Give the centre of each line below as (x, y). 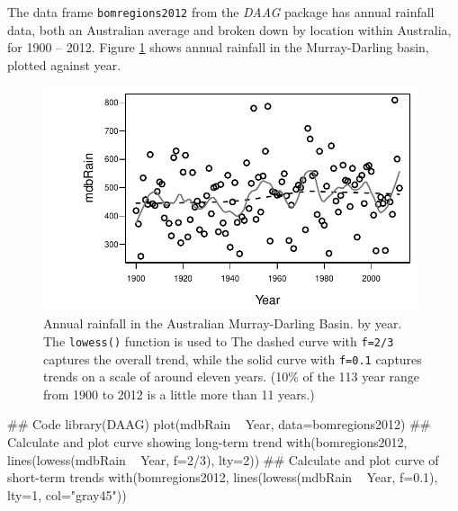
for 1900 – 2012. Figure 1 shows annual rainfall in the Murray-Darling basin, (218, 47)
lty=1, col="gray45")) (67, 494)
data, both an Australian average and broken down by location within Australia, (229, 29)
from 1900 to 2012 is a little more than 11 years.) (179, 394)
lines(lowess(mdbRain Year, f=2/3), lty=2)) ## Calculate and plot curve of (223, 459)
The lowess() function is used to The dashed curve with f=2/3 (219, 341)
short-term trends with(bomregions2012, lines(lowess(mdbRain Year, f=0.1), (223, 477)
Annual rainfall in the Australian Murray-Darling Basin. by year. (223, 323)
